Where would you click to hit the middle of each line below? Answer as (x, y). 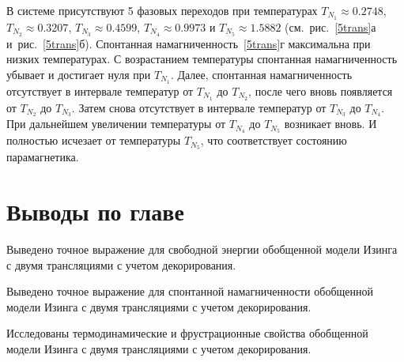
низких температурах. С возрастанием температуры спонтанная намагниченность (202, 59)
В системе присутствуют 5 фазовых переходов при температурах (162, 10)
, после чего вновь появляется (321, 90)
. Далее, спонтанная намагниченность (261, 74)
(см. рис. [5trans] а (330, 26)
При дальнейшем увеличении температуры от (116, 124)
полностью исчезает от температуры (94, 140)
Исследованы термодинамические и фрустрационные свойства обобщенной (187, 333)
